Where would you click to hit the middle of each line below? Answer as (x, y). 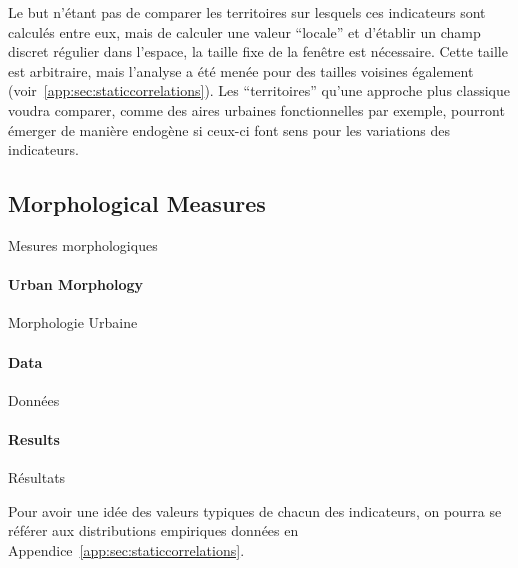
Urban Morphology (76, 284)
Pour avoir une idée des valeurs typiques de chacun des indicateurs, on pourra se (255, 510)
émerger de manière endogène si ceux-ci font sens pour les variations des (229, 129)
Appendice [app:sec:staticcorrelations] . (126, 549)
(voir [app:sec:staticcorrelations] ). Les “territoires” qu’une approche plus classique (259, 90)
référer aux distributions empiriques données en (153, 530)
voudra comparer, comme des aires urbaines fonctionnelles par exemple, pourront (256, 109)
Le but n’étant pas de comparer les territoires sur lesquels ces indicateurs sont (247, 12)
